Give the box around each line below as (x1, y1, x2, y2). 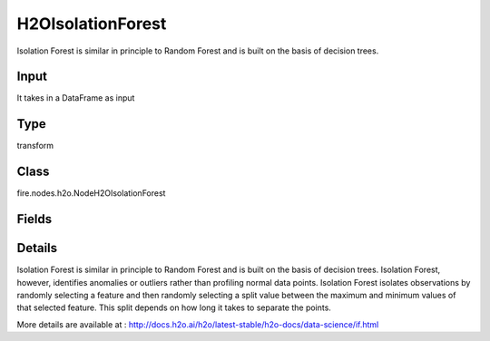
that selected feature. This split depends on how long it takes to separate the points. (16, 302, 331, 313)
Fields (16, 211, 53, 227)
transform (16, 141, 54, 151)
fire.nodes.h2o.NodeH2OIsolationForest (16, 188, 166, 199)
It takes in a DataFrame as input (16, 93, 135, 103)
